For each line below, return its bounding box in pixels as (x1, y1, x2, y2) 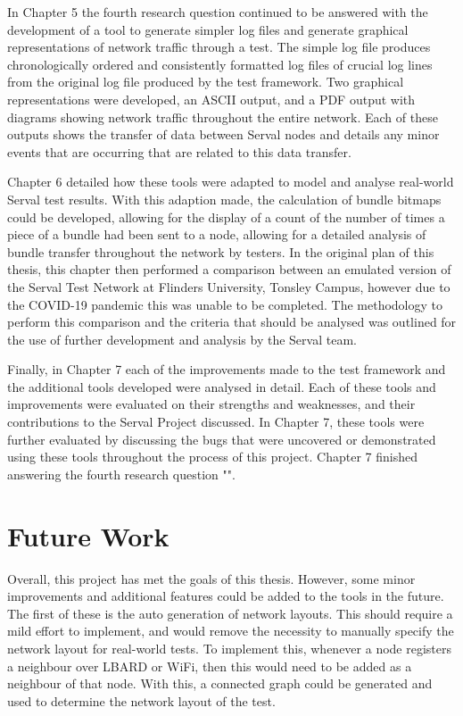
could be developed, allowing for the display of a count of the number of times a (7, 207, 445, 226)
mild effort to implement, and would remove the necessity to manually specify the (7, 621, 454, 640)
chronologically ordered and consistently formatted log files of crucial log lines (7, 54, 433, 73)
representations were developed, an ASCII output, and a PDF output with (7, 89, 416, 108)
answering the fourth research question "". (7, 464, 236, 483)
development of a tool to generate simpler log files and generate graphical (7, 20, 409, 38)
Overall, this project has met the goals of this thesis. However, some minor (7, 569, 416, 587)
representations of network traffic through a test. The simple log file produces (7, 37, 431, 56)
